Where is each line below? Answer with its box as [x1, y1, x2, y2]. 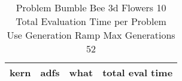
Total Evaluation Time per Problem [16, 14, 166, 28]
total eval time [102, 66, 173, 79]
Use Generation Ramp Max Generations [7, 28, 175, 42]
